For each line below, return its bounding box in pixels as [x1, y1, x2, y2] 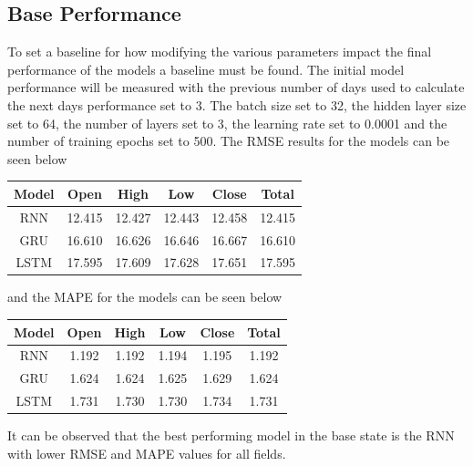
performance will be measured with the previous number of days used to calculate [7, 78, 465, 97]
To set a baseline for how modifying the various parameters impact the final [7, 42, 432, 61]
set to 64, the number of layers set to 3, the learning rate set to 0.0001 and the [7, 113, 447, 132]
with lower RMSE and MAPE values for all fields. [7, 443, 286, 462]
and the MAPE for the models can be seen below [7, 287, 283, 306]
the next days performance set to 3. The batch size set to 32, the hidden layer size [7, 95, 467, 114]
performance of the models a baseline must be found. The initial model [7, 59, 405, 78]
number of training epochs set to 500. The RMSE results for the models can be [7, 131, 450, 150]
